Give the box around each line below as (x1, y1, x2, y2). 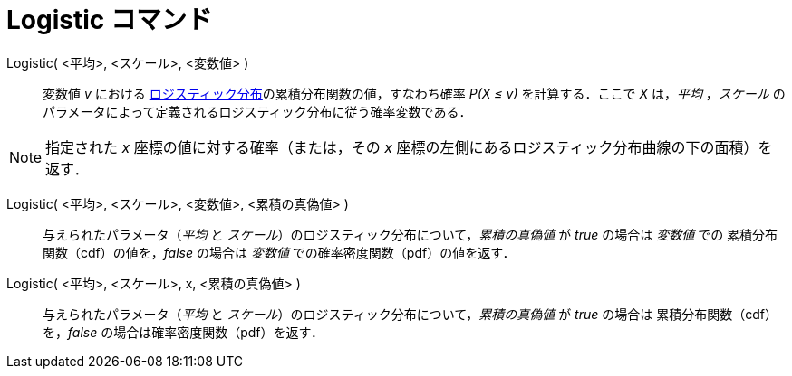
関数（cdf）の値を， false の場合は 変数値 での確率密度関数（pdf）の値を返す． (43, 244, 516, 260)
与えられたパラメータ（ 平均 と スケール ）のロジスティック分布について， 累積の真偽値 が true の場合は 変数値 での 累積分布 (43, 226, 778, 242)
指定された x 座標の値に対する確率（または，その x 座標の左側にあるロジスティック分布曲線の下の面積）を (45, 137, 773, 156)
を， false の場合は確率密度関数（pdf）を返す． (43, 324, 324, 340)
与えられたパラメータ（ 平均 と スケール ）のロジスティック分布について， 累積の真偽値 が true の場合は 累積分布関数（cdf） (43, 305, 778, 322)
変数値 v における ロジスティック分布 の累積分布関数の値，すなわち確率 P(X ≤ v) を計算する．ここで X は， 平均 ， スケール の (43, 85, 786, 101)
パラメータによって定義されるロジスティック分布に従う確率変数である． (43, 103, 472, 119)
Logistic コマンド (6, 5, 212, 35)
